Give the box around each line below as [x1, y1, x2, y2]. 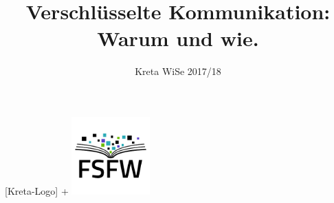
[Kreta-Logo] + [5, 184, 69, 198]
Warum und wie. [97, 24, 259, 52]
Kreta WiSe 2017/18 [135, 64, 221, 78]
